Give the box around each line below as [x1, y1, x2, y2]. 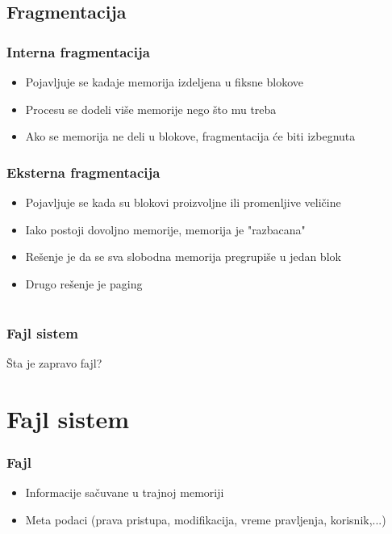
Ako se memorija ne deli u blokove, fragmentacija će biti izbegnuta [25, 128, 356, 145]
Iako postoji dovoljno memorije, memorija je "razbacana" [25, 221, 306, 238]
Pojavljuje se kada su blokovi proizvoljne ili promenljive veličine [25, 194, 341, 210]
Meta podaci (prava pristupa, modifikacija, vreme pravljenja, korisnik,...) [25, 511, 386, 528]
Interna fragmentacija [6, 41, 150, 61]
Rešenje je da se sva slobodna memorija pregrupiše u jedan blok [25, 248, 341, 265]
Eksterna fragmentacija [6, 162, 161, 182]
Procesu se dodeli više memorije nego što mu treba [25, 100, 277, 117]
